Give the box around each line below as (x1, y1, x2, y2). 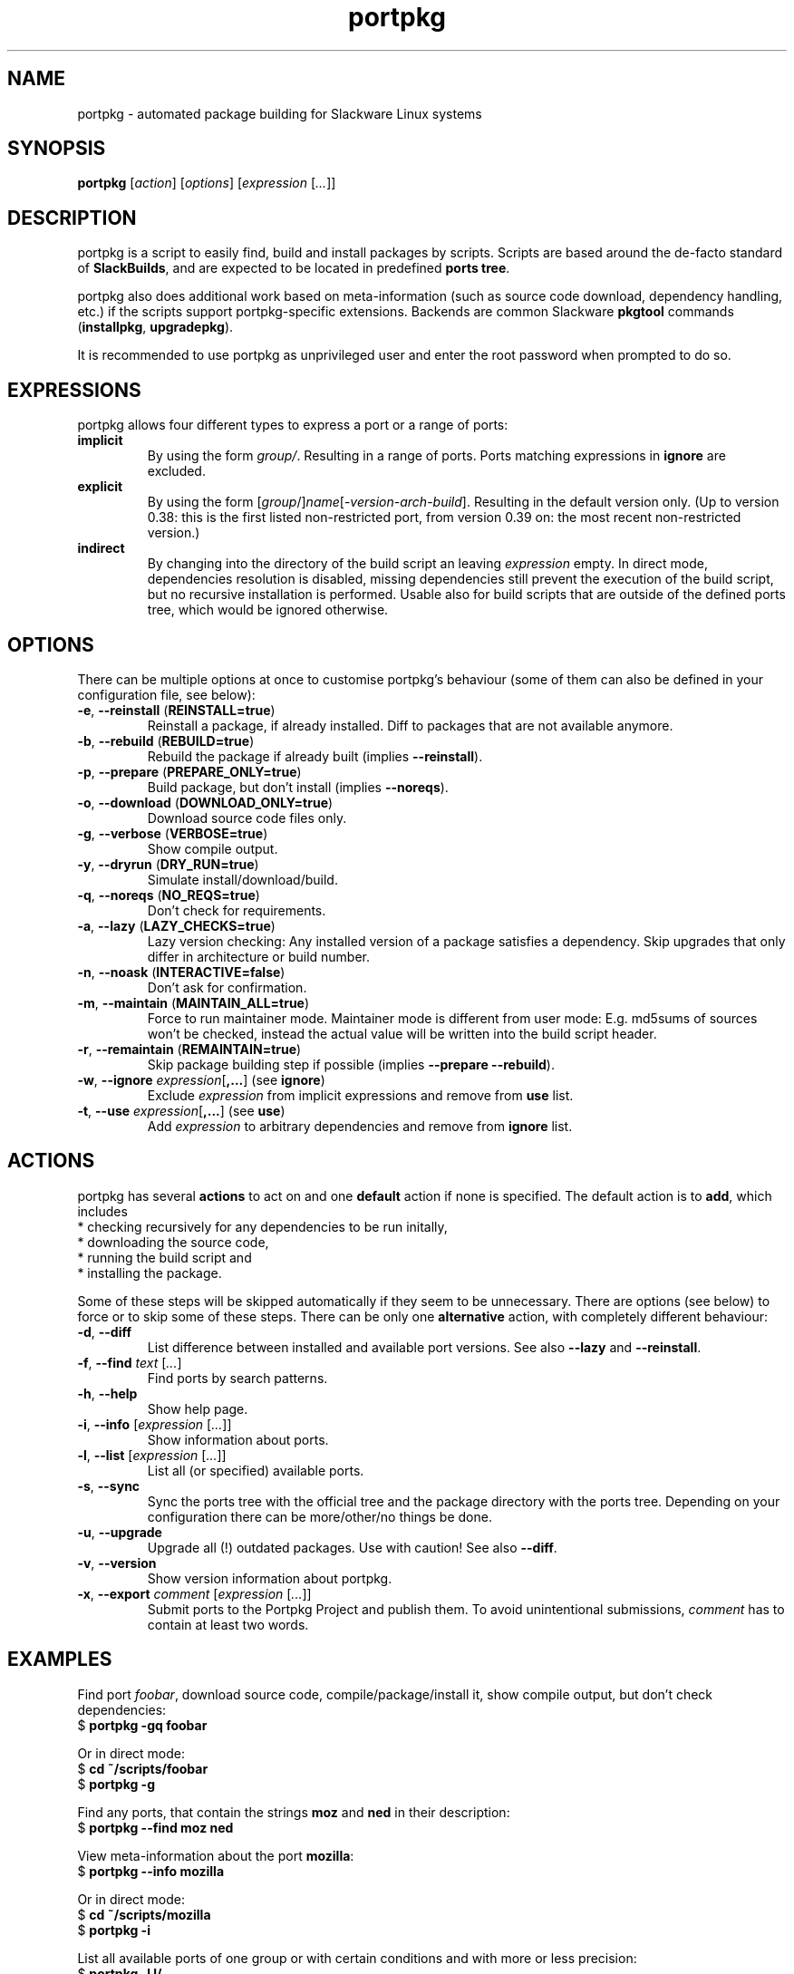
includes (77, 1203, 128, 1219)
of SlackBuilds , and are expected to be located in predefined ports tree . (77, 260, 510, 276)
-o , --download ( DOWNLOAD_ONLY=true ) (77, 794, 334, 810)
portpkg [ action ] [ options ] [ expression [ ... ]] (77, 175, 336, 191)
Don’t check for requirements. (147, 902, 326, 918)
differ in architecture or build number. (147, 948, 371, 964)
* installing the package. (77, 1264, 222, 1281)
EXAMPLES (7, 1648, 112, 1671)
